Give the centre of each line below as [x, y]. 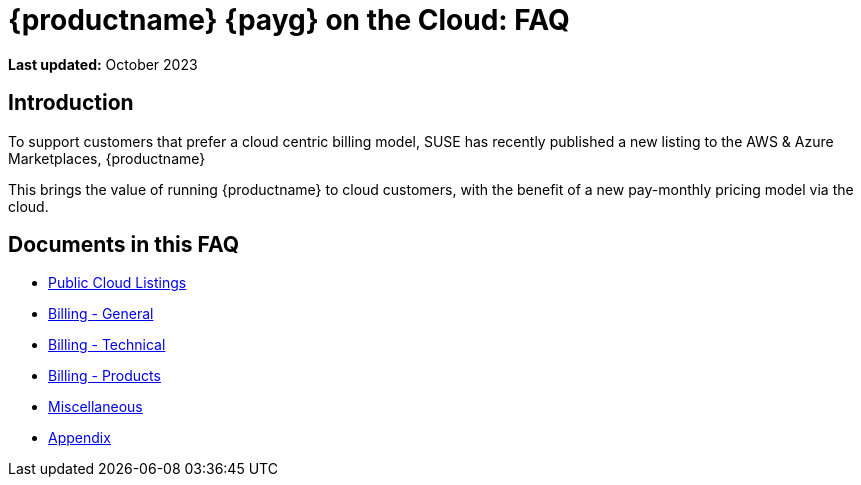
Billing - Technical [107, 345]
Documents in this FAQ [123, 245]
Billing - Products [104, 376]
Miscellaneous [95, 407]
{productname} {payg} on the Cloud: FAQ [289, 20]
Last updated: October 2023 [103, 64]
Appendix [79, 438]
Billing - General [101, 314]
